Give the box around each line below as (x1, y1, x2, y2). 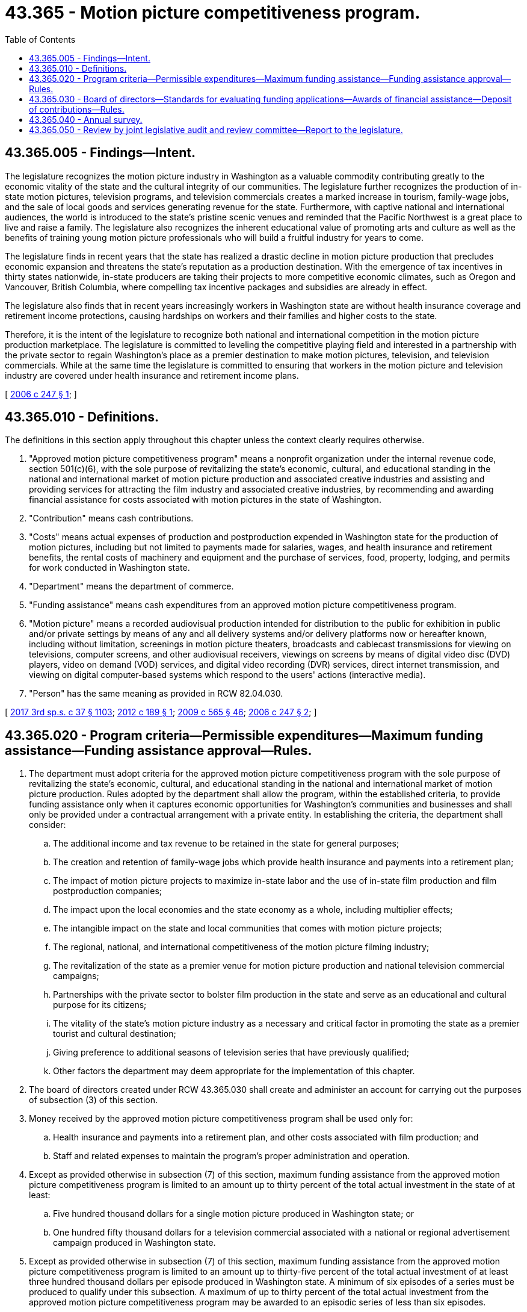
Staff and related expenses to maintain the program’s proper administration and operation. (53, 1151, 410, 1161)
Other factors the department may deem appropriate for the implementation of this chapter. (53, 1066, 415, 1077)
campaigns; (53, 971, 99, 981)
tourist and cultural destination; (53, 1028, 176, 1039)
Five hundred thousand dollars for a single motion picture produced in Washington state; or (53, 1208, 415, 1219)
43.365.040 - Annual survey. (29, 114, 143, 125)
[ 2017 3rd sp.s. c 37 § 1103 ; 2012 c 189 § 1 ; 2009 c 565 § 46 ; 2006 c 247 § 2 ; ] (5, 707, 317, 718)
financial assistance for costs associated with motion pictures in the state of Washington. (29, 494, 381, 505)
